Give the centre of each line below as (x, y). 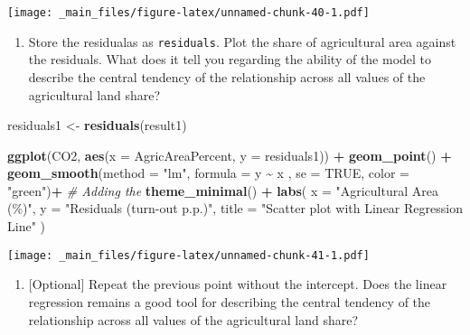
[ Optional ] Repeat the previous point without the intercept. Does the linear (238, 284)
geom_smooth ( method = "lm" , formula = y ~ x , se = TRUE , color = (208, 173)
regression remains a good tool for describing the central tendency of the (230, 301)
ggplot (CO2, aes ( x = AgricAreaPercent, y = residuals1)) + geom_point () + (230, 155)
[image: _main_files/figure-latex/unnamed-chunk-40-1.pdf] (188, 13)
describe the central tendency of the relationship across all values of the (227, 76)
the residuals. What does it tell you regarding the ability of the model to (230, 59)
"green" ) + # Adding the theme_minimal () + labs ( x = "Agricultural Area (223, 190)
